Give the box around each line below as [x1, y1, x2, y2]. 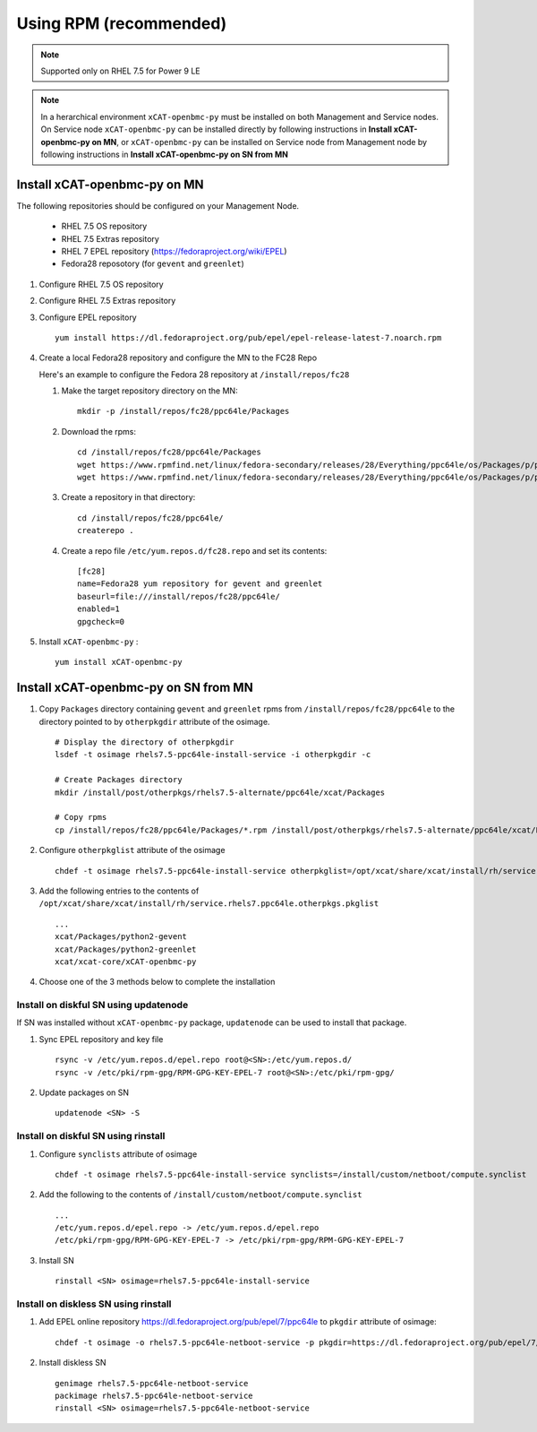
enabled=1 [77, 604, 120, 614]
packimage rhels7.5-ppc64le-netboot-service [55, 1390, 254, 1401]
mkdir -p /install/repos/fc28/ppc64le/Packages [77, 406, 290, 417]
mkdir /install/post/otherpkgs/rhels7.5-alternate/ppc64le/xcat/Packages [55, 787, 386, 798]
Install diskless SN [38, 1358, 107, 1368]
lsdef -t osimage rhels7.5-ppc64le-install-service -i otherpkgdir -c [55, 749, 371, 760]
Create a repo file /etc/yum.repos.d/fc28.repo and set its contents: [61, 545, 328, 556]
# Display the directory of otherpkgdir [55, 738, 234, 747]
